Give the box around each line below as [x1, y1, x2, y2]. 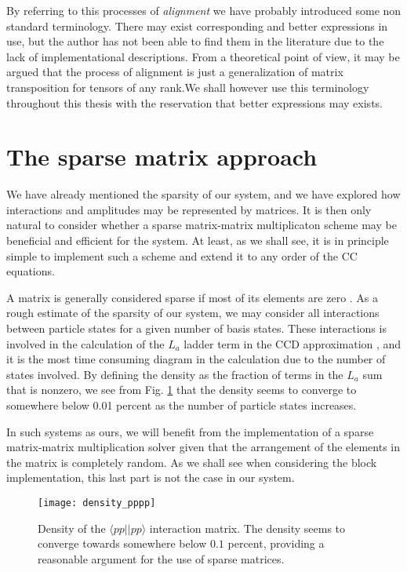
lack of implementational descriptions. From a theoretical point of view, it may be [6, 48, 400, 64]
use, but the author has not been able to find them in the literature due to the [6, 33, 384, 49]
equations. [6, 263, 55, 279]
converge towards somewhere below [38, 535, 207, 552]
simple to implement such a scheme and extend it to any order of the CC [6, 247, 358, 264]
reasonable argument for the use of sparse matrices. [38, 550, 285, 567]
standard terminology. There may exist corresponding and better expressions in [6, 17, 388, 34]
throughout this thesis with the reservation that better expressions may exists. [6, 94, 383, 111]
